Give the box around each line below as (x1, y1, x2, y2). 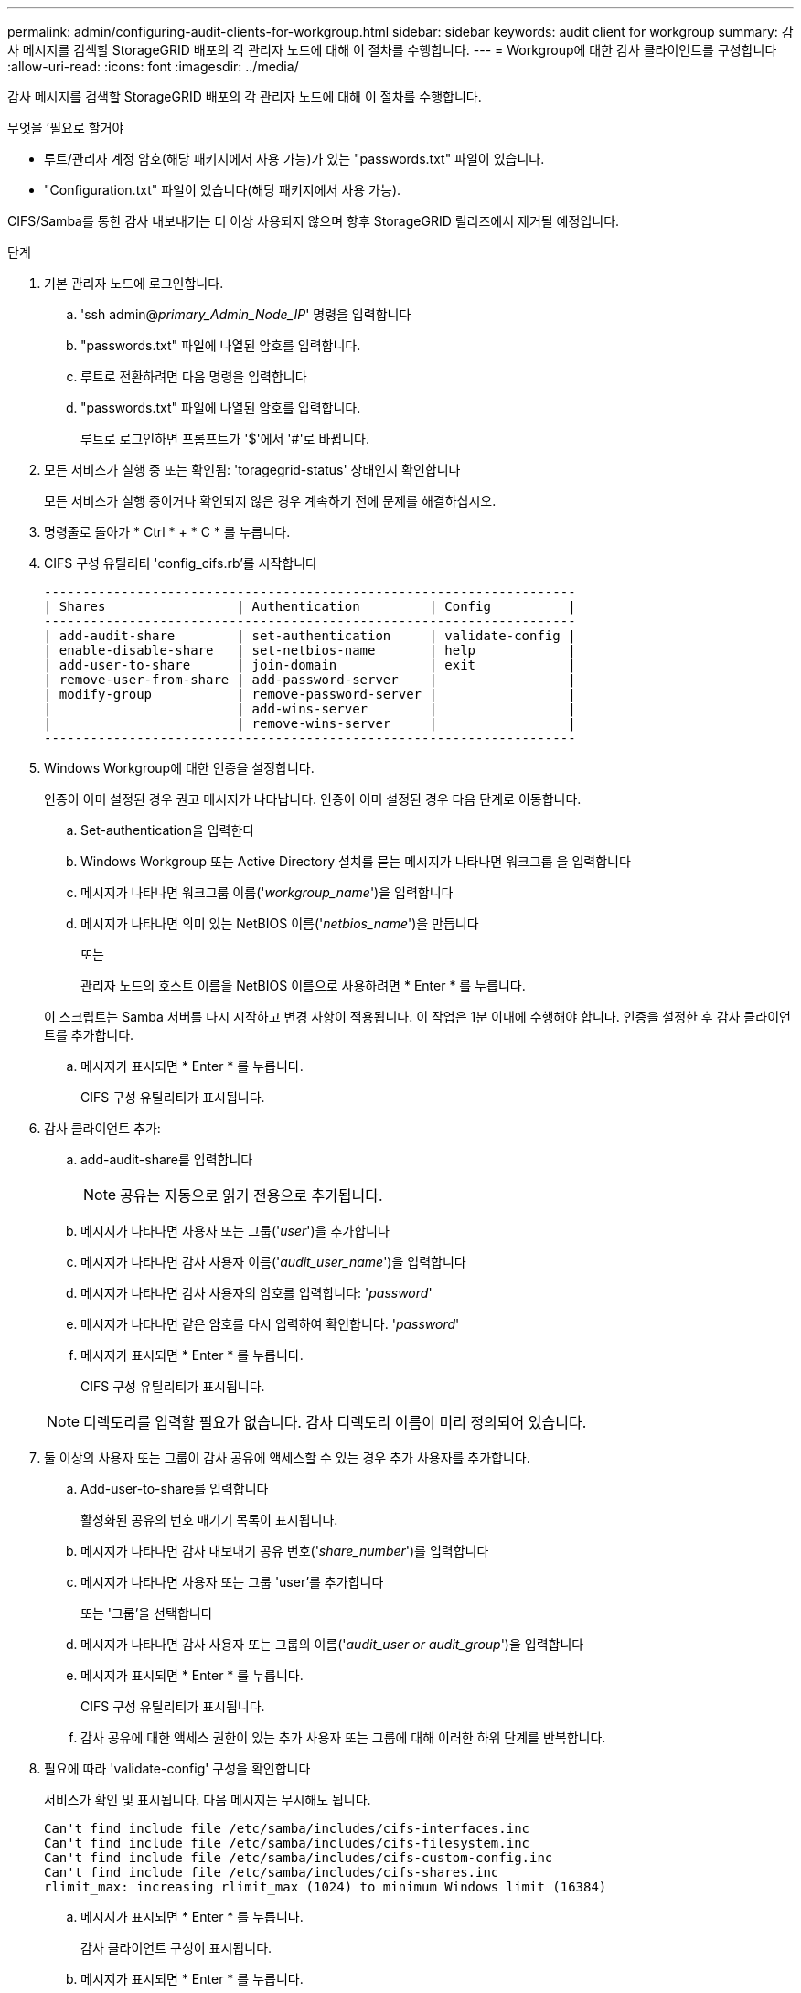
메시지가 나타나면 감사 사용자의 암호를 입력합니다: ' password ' (80, 1285, 433, 1301)
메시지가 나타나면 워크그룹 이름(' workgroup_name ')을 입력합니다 (80, 884, 454, 900)
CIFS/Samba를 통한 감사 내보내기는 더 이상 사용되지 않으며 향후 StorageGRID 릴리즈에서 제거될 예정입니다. (7, 213, 620, 229)
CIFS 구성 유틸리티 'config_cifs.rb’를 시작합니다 (44, 555, 317, 571)
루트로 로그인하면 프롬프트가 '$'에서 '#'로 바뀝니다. (80, 431, 369, 446)
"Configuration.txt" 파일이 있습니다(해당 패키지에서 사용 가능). (44, 182, 401, 198)
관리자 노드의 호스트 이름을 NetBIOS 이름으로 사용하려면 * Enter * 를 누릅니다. (80, 978, 526, 993)
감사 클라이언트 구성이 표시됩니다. (80, 1940, 272, 1955)
